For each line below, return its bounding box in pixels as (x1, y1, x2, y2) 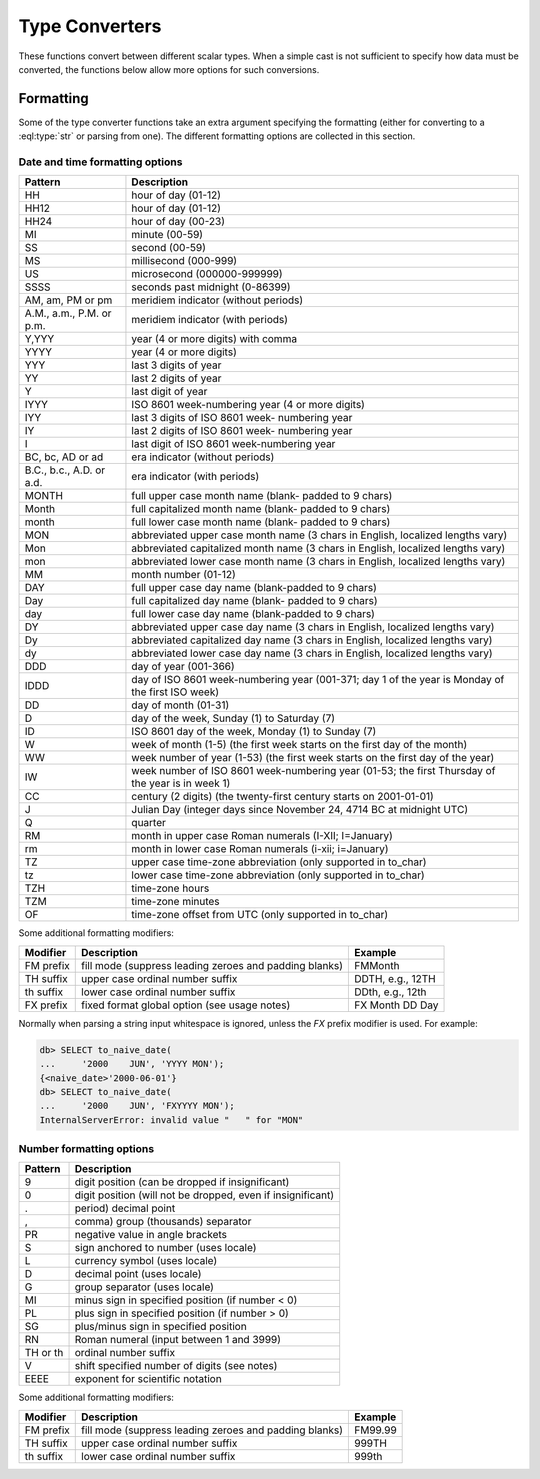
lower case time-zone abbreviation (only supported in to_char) (131, 868, 425, 882)
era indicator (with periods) (131, 470, 260, 484)
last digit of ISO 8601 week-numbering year (131, 437, 336, 451)
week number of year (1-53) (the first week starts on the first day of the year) (131, 751, 495, 765)
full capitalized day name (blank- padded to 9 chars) (131, 594, 379, 608)
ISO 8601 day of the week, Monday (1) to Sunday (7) (131, 725, 377, 739)
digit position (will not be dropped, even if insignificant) (74, 1188, 335, 1202)
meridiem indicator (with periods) (131, 313, 289, 327)
